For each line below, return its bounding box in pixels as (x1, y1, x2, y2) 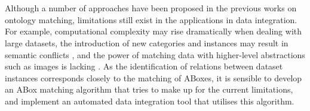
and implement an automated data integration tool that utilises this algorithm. (5, 94, 294, 107)
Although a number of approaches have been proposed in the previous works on (5, 2, 297, 14)
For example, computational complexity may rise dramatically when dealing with (5, 25, 302, 37)
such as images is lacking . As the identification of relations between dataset (5, 60, 283, 72)
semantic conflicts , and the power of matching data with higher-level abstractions (5, 48, 305, 61)
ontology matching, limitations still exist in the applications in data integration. (5, 13, 297, 26)
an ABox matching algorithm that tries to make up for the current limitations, (5, 83, 293, 96)
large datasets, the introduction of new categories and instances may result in (5, 36, 288, 49)
